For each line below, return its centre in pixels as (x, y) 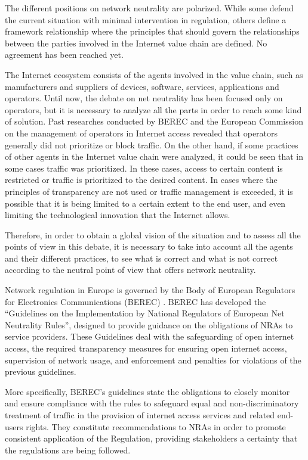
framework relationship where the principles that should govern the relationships (152, 31)
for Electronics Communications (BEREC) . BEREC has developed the (135, 301)
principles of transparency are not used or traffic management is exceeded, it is (149, 191)
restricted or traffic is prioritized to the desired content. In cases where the (141, 180)
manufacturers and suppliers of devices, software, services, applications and (142, 86)
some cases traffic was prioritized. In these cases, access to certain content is (144, 168)
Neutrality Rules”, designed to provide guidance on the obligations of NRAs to (149, 324)
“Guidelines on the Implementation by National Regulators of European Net (145, 313)
